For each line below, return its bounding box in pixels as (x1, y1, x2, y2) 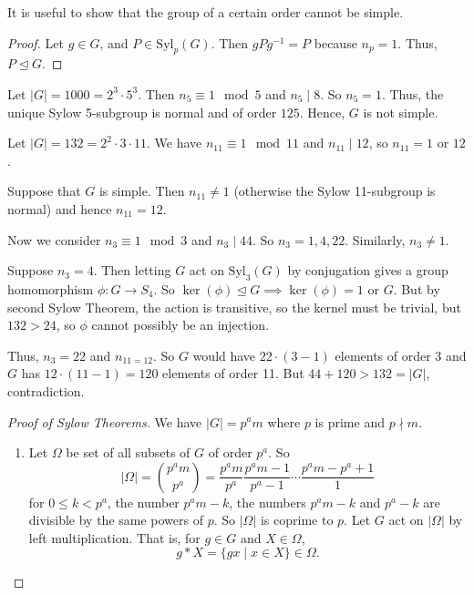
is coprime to (260, 510, 334, 529)
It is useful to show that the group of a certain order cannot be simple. (7, 3, 404, 21)
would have (192, 345, 256, 364)
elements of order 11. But (162, 364, 304, 383)
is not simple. (363, 102, 438, 121)
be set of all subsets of (66, 443, 191, 462)
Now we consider (7, 230, 101, 249)
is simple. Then (98, 181, 185, 200)
